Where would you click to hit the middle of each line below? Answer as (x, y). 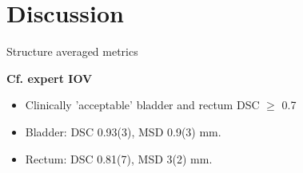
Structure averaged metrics (72, 51)
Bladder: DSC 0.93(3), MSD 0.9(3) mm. (123, 131)
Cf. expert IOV (50, 78)
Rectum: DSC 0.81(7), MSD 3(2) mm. (119, 158)
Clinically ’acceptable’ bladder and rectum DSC (142, 105)
